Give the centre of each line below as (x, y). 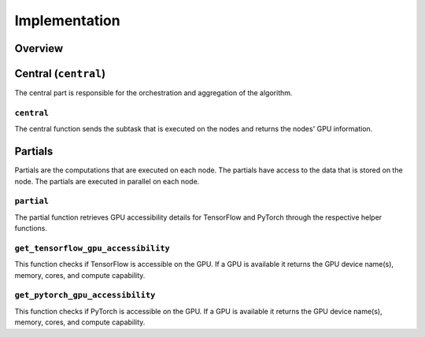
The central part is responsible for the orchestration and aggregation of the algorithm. (153, 93)
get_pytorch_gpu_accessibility (85, 295)
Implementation (68, 20)
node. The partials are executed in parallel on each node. (107, 181)
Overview (39, 48)
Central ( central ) (60, 74)
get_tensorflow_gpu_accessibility (92, 248)
